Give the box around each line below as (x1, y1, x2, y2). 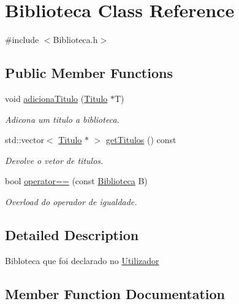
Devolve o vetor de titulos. (5, 154, 104, 166)
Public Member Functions (5, 63, 173, 82)
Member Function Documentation (5, 284, 226, 303)
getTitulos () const (106, 133, 176, 146)
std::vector (5, 133, 44, 146)
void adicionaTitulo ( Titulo (5, 92, 108, 104)
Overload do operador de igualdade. (5, 195, 137, 208)
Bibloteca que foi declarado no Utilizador (5, 254, 159, 267)
